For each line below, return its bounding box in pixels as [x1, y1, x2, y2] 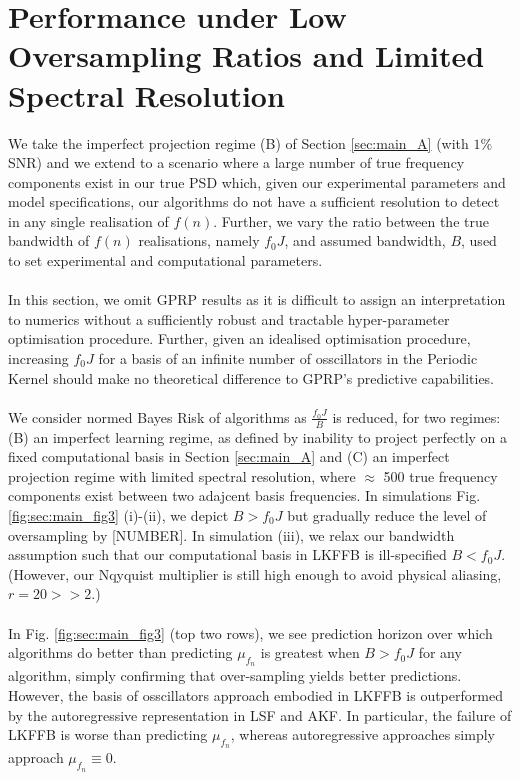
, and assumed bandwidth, [284, 230, 446, 251]
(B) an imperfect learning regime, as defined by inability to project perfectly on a [8, 426, 508, 447]
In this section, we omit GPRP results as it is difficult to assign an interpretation [8, 289, 506, 310]
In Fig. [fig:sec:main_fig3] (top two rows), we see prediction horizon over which [8, 622, 493, 643]
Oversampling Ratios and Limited [8, 35, 485, 76]
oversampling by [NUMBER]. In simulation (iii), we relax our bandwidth [8, 524, 455, 545]
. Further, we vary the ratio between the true [213, 210, 489, 231]
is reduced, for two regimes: [332, 406, 501, 427]
